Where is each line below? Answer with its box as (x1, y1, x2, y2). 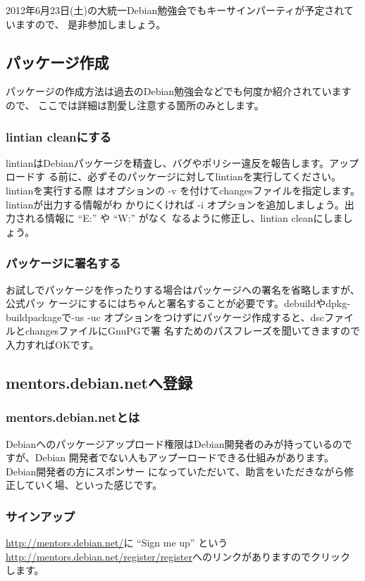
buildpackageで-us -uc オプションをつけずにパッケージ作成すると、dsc (6, 309, 324, 324)
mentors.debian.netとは (6, 408, 140, 426)
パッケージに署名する (6, 254, 121, 272)
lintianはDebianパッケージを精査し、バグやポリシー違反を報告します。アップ (6, 155, 359, 170)
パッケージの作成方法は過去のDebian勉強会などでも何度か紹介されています (6, 84, 352, 99)
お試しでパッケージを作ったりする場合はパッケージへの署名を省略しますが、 (6, 282, 360, 296)
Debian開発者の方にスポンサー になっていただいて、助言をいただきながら (6, 463, 345, 478)
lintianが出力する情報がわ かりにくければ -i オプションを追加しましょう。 (6, 196, 345, 211)
